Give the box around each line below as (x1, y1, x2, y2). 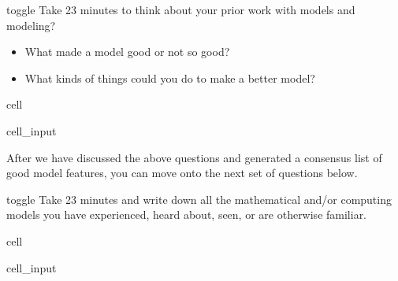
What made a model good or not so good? (24, 43, 230, 60)
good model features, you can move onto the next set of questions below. (6, 165, 358, 181)
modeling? (6, 17, 56, 33)
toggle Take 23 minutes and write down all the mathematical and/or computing (6, 190, 392, 207)
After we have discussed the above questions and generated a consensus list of (6, 149, 382, 165)
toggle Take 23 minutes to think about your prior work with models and (6, 2, 355, 17)
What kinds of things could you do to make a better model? (24, 69, 315, 86)
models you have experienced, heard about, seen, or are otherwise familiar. (6, 206, 367, 223)
